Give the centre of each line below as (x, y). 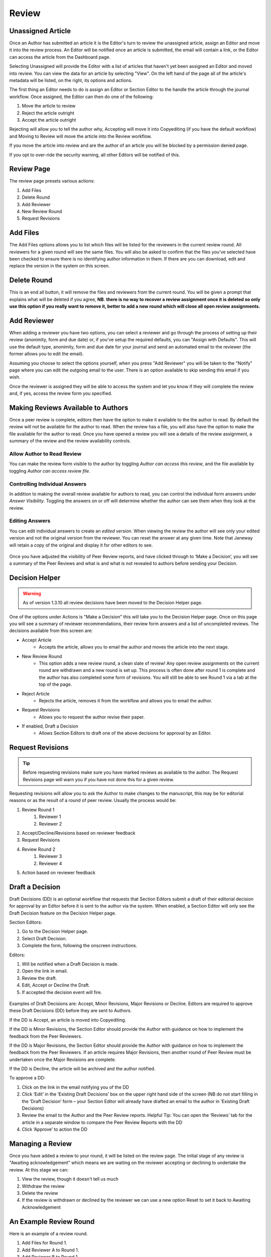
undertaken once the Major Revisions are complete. (63, 1059)
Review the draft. (39, 978)
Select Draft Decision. (44, 938)
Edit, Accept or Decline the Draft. (56, 985)
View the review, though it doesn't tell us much (70, 1179)
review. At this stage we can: (39, 1170)
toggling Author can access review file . (50, 471)
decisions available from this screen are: (51, 631)
